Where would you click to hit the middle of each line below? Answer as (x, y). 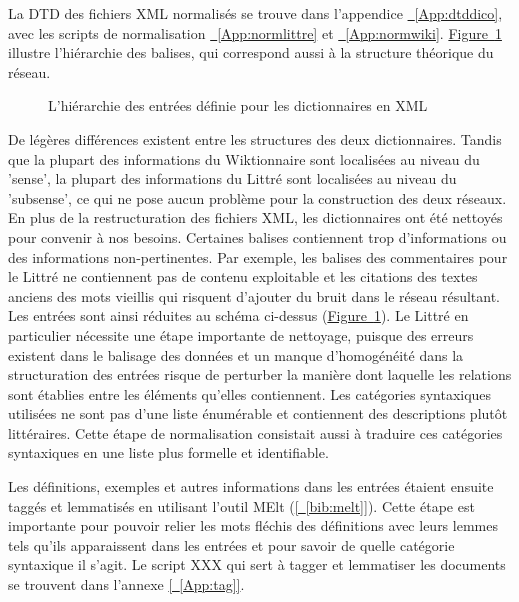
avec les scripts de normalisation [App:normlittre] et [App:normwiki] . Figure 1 (255, 32)
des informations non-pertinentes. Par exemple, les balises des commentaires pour (258, 256)
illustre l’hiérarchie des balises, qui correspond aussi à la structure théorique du (251, 52)
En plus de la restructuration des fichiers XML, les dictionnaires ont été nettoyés (255, 217)
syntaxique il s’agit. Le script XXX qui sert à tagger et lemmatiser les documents (257, 564)
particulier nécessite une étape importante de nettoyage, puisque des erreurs (241, 334)
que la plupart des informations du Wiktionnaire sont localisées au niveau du (244, 158)
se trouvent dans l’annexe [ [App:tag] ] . (126, 584)
